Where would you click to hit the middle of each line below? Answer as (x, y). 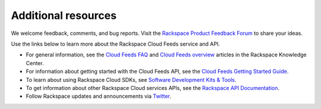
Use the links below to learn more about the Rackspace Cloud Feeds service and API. (115, 44)
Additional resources (64, 15)
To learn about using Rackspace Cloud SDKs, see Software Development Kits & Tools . (131, 79)
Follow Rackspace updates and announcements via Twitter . (99, 96)
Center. (35, 63)
